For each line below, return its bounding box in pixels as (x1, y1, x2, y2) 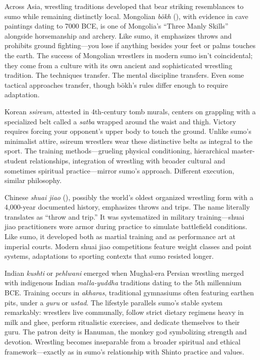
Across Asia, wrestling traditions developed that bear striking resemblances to (4, 1, 244, 11)
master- (231, 145, 255, 156)
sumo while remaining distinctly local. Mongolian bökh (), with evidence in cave (4, 11, 248, 21)
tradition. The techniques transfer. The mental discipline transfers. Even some (4, 70, 244, 80)
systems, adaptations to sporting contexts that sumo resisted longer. (4, 251, 214, 261)
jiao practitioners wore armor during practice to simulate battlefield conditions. (4, 221, 247, 232)
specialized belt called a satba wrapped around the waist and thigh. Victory (4, 116, 236, 126)
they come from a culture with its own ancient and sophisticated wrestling (4, 60, 232, 70)
